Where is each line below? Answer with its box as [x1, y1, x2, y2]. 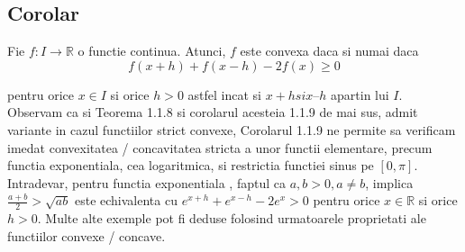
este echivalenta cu [74, 191, 178, 210]
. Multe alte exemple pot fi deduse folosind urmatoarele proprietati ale [37, 209, 426, 228]
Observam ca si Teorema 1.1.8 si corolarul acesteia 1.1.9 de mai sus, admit [7, 103, 418, 121]
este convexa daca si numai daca [240, 41, 419, 60]
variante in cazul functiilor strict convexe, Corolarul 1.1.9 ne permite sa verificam [7, 120, 456, 139]
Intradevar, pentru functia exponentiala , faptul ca [7, 173, 286, 192]
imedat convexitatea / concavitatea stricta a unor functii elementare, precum [7, 138, 433, 157]
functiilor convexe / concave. [7, 226, 166, 245]
